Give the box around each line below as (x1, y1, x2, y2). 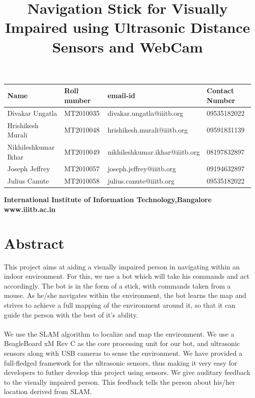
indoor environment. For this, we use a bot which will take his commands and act (4, 271, 250, 281)
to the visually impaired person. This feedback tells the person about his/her (4, 376, 235, 387)
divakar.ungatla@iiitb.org (107, 107, 183, 118)
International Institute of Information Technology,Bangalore (4, 194, 212, 205)
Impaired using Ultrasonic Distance (5, 17, 250, 37)
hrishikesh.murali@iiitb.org (107, 125, 188, 135)
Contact (206, 85, 234, 96)
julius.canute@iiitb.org (107, 176, 175, 186)
